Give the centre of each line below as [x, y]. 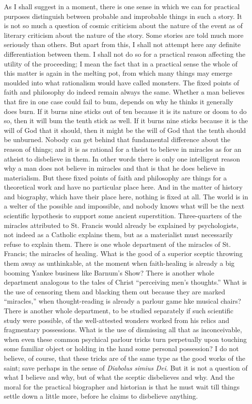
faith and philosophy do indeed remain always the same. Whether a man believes [124, 92]
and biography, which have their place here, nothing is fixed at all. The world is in [126, 196]
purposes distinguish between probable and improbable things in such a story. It [123, 16]
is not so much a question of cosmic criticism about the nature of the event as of [123, 25]
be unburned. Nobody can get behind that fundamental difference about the [117, 139]
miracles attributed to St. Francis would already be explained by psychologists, [121, 225]
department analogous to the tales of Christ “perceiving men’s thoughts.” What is [126, 282]
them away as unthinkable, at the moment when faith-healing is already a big [119, 263]
